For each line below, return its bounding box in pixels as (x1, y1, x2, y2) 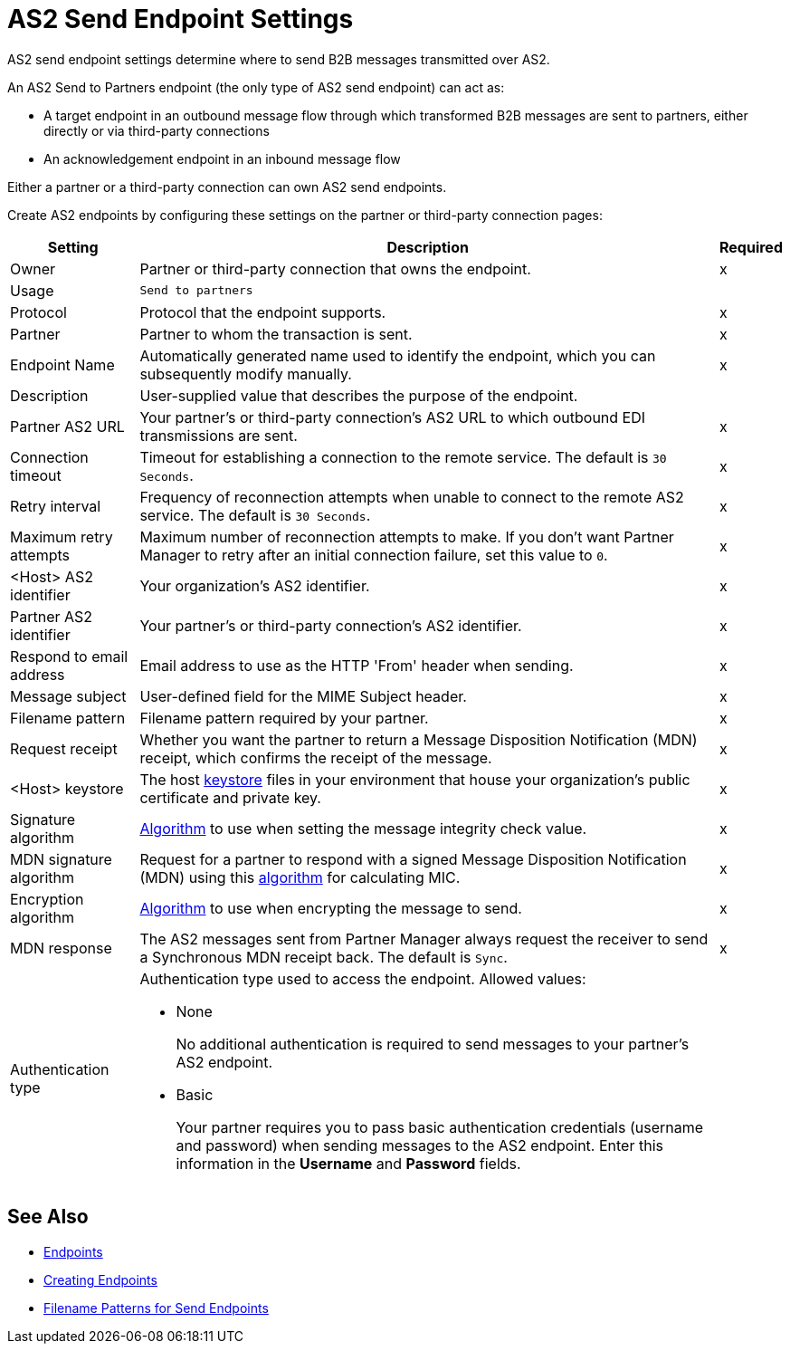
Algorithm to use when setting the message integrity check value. (139, 819, 587, 838)
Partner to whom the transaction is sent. (139, 324, 413, 343)
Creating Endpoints (43, 1271, 157, 1288)
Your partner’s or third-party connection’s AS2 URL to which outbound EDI (139, 407, 646, 426)
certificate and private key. (139, 788, 321, 807)
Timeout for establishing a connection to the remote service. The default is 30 (139, 447, 667, 466)
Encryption (10, 889, 84, 908)
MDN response (10, 938, 112, 957)
